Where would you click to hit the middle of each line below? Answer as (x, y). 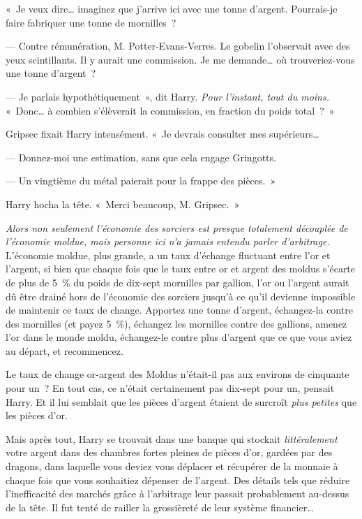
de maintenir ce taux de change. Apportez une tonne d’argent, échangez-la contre (179, 310)
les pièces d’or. (37, 415)
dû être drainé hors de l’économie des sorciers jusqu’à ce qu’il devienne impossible (181, 296)
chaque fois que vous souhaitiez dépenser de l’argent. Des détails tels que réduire (178, 480)
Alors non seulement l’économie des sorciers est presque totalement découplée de (177, 227)
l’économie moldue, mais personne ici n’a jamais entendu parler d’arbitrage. (168, 241)
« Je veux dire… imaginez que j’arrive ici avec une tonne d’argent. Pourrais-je (172, 8)
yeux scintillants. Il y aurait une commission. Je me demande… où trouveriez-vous (180, 59)
